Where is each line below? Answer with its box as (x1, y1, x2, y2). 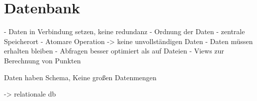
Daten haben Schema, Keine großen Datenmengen (4, 72, 157, 82)
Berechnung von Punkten (4, 55, 81, 65)
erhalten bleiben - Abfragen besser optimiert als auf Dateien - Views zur (4, 46, 224, 56)
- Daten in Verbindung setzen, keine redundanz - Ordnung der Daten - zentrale (4, 26, 245, 37)
